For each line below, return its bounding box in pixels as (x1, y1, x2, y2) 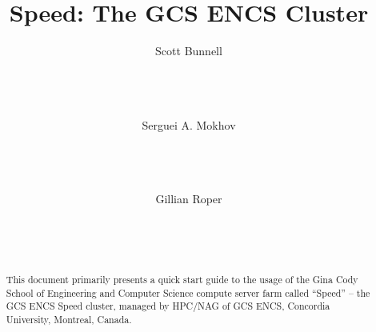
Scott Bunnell (155, 42, 222, 59)
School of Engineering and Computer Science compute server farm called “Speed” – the (6, 286, 370, 299)
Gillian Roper (155, 190, 222, 206)
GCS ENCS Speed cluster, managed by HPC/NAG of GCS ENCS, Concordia (6, 299, 330, 313)
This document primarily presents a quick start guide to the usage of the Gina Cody (6, 273, 358, 286)
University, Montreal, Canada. (6, 313, 132, 326)
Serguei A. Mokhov (142, 116, 236, 133)
